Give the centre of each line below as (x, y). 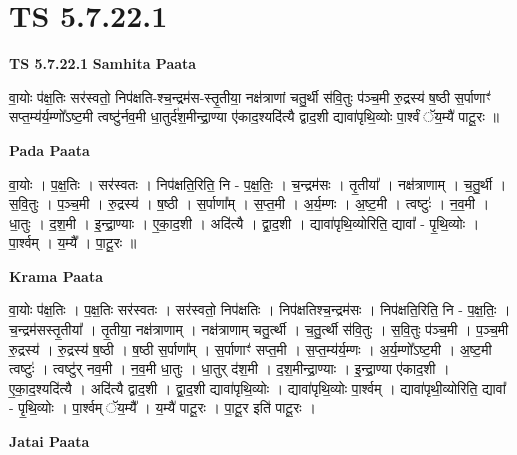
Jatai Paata (49, 441)
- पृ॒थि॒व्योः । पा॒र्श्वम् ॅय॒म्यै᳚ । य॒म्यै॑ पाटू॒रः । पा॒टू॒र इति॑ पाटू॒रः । (162, 407)
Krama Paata (56, 275)
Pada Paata (49, 149)
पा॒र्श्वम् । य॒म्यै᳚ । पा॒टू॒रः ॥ (73, 242)
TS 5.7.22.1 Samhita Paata (103, 63)
